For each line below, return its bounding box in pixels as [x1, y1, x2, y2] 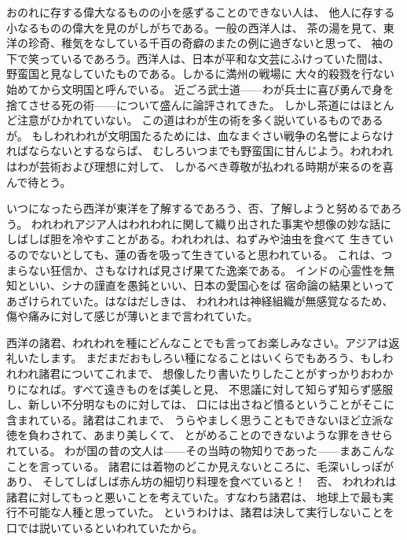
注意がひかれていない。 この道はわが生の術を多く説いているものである [16, 112, 383, 128]
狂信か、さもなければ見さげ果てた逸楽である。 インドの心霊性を [49, 261, 384, 278]
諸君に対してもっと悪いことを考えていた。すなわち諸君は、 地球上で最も [6, 488, 383, 505]
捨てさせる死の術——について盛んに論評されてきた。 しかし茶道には [6, 96, 361, 113]
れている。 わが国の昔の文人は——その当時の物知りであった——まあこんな [6, 442, 395, 459]
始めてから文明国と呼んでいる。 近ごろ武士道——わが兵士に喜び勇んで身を [6, 80, 394, 97]
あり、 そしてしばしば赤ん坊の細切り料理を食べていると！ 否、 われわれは [6, 473, 397, 490]
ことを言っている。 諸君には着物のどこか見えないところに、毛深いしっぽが [6, 457, 394, 474]
